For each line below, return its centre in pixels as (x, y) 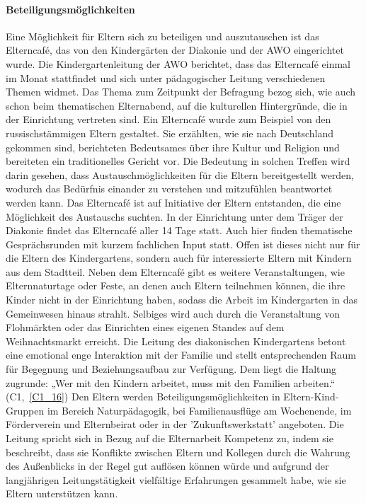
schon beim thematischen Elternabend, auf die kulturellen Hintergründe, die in (177, 105)
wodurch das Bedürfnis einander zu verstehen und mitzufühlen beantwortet (169, 189)
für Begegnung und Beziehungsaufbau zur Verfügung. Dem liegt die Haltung (171, 369)
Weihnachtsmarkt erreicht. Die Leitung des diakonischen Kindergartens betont (176, 341)
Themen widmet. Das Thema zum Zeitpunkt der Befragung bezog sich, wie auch (181, 92)
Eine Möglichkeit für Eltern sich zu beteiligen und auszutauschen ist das (162, 36)
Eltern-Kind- (311, 397)
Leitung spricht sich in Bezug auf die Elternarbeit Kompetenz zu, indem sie (170, 438)
